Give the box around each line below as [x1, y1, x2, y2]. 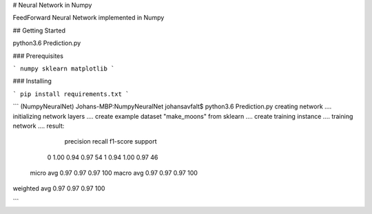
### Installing [12, 77, 52, 86]
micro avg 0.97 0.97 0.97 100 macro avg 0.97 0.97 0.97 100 [30, 169, 198, 177]
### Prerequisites [12, 52, 63, 60]
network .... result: [12, 121, 65, 130]
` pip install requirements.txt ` [12, 90, 130, 98]
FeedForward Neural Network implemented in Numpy [12, 14, 165, 22]
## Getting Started [12, 26, 65, 35]
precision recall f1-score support [64, 137, 157, 146]
